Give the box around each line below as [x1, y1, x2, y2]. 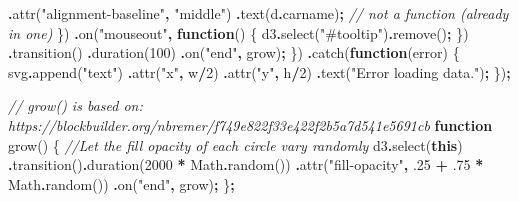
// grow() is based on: [8, 95, 143, 116]
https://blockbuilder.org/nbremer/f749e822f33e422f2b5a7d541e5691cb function [8, 114, 493, 135]
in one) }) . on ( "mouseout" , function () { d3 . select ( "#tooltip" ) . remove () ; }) [8, 22, 469, 43]
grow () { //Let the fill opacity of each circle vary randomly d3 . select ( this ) [8, 134, 463, 155]
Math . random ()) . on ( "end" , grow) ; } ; [8, 173, 235, 194]
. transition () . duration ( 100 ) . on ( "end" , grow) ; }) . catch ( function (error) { [8, 42, 460, 63]
